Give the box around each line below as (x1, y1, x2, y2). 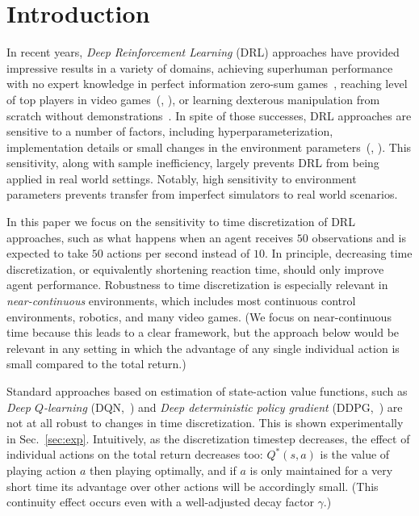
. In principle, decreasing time (264, 245, 413, 262)
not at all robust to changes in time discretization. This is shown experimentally (6, 414, 404, 431)
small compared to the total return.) (6, 355, 186, 372)
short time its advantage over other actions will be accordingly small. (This (6, 477, 379, 494)
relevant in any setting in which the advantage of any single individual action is (6, 339, 400, 356)
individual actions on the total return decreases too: (6, 446, 263, 463)
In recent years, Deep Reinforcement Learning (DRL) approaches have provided (6, 44, 400, 61)
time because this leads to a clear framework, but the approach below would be (6, 324, 400, 341)
